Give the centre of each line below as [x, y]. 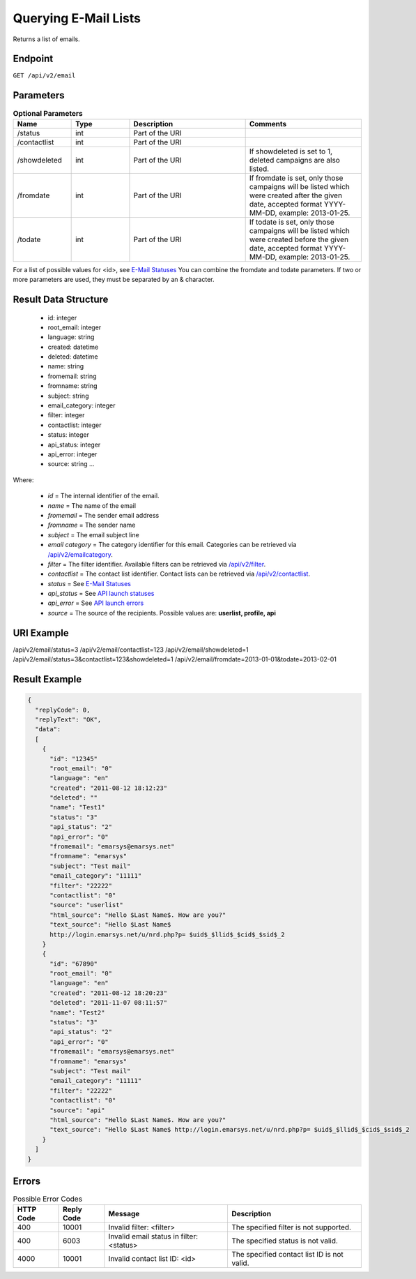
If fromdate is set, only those [296, 178]
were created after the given [296, 195]
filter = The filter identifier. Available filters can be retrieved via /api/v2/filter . [157, 564]
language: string [71, 337]
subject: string [68, 396]
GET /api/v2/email [44, 76]
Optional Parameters [48, 113]
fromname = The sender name [92, 525]
